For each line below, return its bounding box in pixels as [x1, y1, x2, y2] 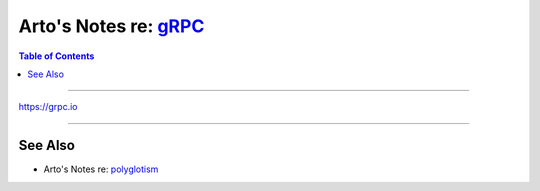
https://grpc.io [18, 101, 78, 113]
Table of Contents [18, 50, 95, 62]
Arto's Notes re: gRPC [18, 15, 205, 37]
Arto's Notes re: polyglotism [43, 163, 159, 175]
